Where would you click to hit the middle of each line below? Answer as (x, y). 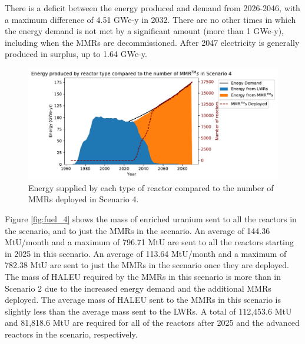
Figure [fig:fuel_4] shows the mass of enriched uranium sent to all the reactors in (151, 218)
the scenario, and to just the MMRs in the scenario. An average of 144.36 (137, 230)
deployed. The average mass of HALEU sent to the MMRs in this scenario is (143, 300)
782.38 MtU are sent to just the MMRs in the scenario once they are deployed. (147, 265)
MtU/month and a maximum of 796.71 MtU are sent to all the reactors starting (149, 242)
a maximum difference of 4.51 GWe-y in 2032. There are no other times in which (150, 19)
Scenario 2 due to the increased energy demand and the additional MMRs (138, 288)
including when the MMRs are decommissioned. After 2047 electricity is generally (152, 42)
